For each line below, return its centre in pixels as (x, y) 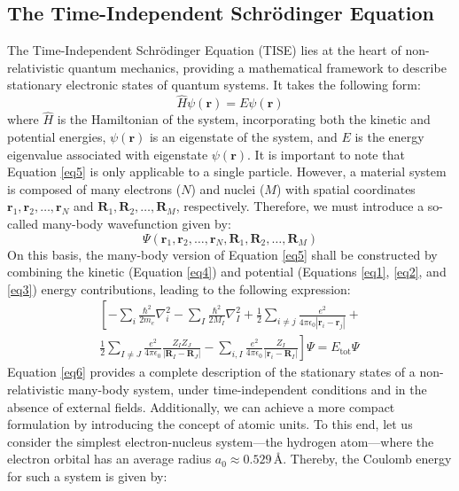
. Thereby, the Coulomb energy (367, 459)
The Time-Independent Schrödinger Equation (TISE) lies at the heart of (204, 50)
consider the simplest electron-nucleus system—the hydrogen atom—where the (221, 441)
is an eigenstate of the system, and (243, 137)
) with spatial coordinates (346, 188)
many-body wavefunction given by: (136, 223)
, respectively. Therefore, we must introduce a (300, 206)
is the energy (389, 137)
